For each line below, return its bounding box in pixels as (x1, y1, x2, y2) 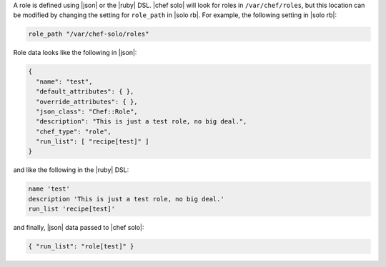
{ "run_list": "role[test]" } (28, 243, 134, 251)
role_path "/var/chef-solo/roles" (28, 30, 149, 39)
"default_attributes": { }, (36, 88, 134, 96)
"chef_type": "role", (36, 127, 112, 136)
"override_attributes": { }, (36, 97, 139, 106)
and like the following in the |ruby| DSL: (13, 166, 129, 174)
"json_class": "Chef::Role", (36, 107, 139, 116)
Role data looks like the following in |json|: (13, 49, 137, 57)
